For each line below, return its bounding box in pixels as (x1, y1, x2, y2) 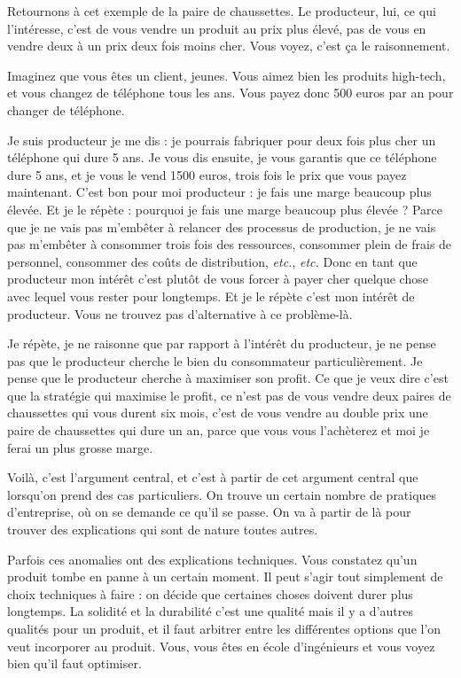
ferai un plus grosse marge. (7, 438, 153, 456)
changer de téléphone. (7, 100, 125, 119)
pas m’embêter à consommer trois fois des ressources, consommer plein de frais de (7, 235, 452, 253)
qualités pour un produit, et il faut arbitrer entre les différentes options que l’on (7, 620, 441, 637)
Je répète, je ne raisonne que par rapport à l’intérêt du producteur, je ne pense (7, 334, 436, 353)
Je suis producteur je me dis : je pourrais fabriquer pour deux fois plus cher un (7, 130, 436, 149)
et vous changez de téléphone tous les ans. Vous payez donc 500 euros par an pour (7, 83, 454, 102)
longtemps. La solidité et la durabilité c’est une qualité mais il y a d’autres (7, 602, 413, 620)
